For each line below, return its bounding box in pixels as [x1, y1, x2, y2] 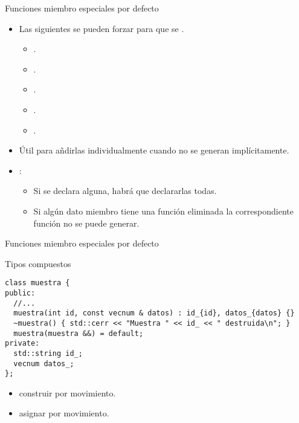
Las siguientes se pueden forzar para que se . [19, 22, 184, 34]
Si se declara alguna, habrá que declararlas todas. [33, 184, 217, 197]
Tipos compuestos [5, 257, 71, 270]
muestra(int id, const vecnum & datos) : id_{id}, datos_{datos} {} [13, 309, 295, 318]
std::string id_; [13, 349, 83, 358]
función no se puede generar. [33, 216, 140, 229]
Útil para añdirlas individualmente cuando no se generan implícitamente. [19, 144, 289, 157]
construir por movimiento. [19, 386, 116, 399]
